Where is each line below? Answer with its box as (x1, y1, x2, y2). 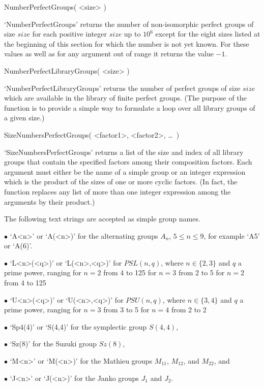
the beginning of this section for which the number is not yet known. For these (4, 38, 249, 49)
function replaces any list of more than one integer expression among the (4, 186, 231, 197)
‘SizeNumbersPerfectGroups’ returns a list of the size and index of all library (4, 146, 244, 157)
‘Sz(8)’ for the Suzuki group (10, 338, 97, 349)
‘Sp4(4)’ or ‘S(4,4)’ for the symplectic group (10, 321, 147, 332)
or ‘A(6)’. (4, 240, 33, 251)
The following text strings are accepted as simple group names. (4, 213, 200, 224)
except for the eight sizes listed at (155, 28, 260, 39)
